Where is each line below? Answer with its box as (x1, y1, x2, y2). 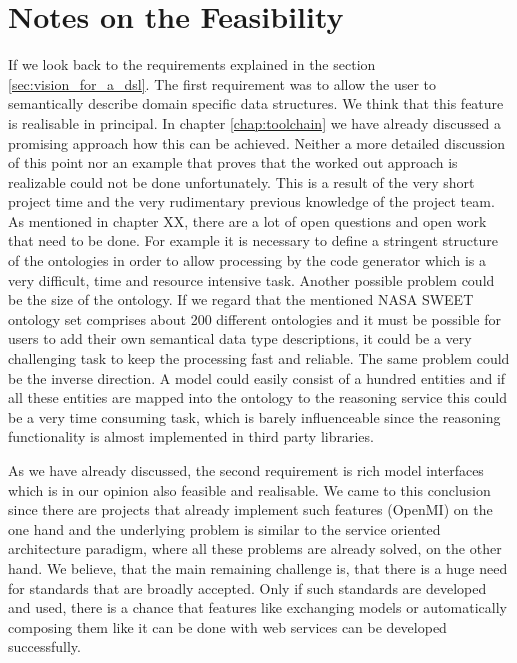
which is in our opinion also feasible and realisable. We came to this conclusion (8, 479, 491, 500)
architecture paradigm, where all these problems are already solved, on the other (8, 538, 502, 559)
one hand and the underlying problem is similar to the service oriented (8, 518, 441, 539)
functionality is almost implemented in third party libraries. (8, 426, 374, 447)
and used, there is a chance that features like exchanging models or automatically (8, 597, 507, 618)
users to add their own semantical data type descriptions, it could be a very (8, 328, 472, 349)
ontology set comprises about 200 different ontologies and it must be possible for (8, 308, 501, 329)
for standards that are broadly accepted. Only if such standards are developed (8, 577, 487, 598)
